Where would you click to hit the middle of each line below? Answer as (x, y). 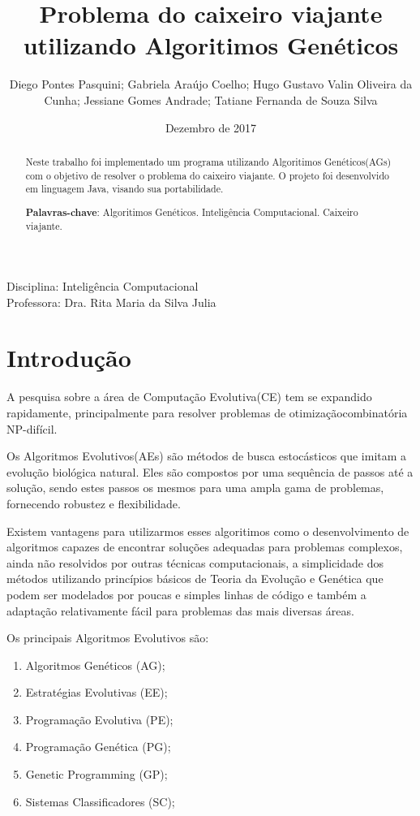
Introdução (69, 358)
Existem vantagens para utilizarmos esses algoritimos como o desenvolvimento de (208, 531)
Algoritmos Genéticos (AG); (95, 665)
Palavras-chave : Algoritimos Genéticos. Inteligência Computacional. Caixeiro (192, 212)
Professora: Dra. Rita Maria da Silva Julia (111, 302)
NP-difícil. (32, 428)
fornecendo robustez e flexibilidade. (94, 503)
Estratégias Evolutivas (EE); (96, 692)
